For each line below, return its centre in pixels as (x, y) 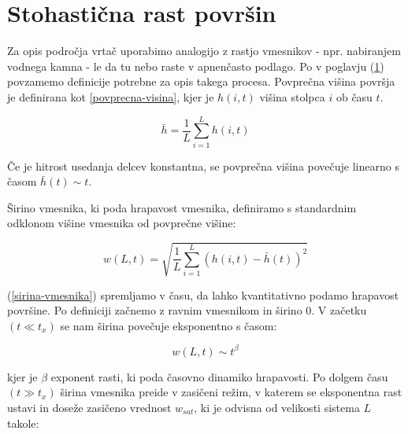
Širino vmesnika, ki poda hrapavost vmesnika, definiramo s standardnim (182, 207)
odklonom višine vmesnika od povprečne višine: (122, 223)
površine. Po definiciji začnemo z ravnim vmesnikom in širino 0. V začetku (187, 310)
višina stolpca (292, 96)
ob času (354, 96)
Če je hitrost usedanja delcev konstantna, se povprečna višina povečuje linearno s (203, 166)
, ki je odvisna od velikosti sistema (277, 408)
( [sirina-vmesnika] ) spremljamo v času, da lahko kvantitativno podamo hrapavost (203, 294)
